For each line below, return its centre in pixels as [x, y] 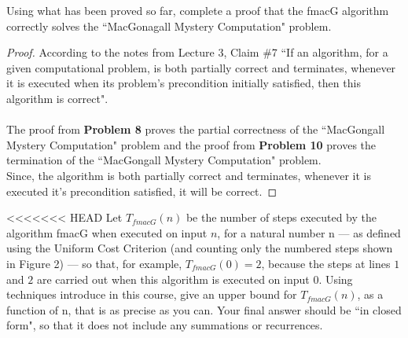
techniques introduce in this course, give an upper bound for [152, 294]
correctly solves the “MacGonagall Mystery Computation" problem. [169, 26]
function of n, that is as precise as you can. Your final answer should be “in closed [204, 309]
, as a [370, 294]
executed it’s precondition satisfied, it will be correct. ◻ [142, 191]
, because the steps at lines [326, 263]
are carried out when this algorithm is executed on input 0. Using [195, 279]
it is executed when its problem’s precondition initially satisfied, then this [184, 83]
